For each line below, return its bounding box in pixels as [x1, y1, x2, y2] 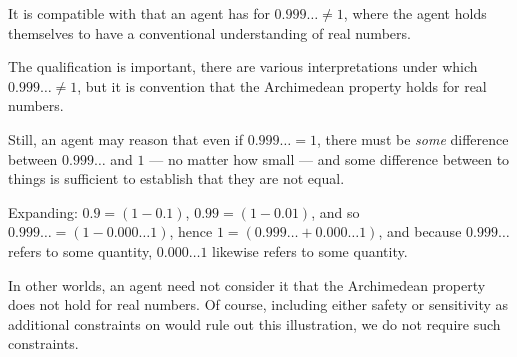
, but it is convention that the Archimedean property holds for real [77, 75, 487, 96]
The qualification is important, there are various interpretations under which [8, 56, 478, 77]
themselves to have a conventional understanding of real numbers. [8, 22, 411, 43]
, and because [378, 221, 462, 242]
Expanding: [8, 201, 78, 222]
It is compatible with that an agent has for [8, 3, 270, 23]
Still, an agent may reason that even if [8, 128, 244, 149]
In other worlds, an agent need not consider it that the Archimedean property [8, 274, 486, 295]
